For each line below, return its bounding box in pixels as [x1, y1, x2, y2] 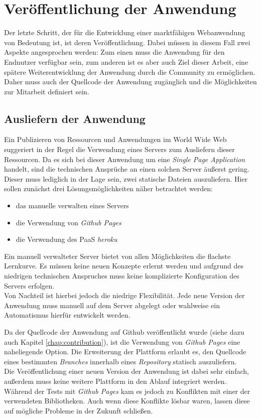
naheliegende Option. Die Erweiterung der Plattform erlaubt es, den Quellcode [4, 346, 246, 357]
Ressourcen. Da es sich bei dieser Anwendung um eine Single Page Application [4, 154, 245, 164]
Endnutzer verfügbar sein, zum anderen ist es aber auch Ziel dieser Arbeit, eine [4, 56, 248, 67]
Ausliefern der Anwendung [4, 110, 146, 126]
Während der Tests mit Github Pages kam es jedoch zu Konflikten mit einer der [4, 385, 250, 396]
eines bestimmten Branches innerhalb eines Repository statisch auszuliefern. [4, 356, 237, 366]
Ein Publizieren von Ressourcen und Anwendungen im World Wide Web [4, 134, 227, 145]
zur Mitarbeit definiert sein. [4, 86, 89, 96]
